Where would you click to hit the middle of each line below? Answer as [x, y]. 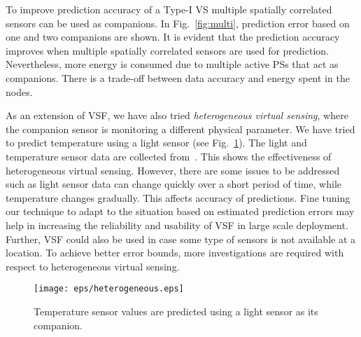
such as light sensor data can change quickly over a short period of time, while [174, 184]
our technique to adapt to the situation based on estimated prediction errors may [180, 211]
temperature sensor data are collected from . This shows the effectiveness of [169, 156]
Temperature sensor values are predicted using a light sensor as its [176, 311]
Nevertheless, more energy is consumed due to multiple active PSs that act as [172, 64]
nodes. [19, 91]
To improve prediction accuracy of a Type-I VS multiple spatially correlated [169, 9]
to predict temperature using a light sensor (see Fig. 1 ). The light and [156, 143]
